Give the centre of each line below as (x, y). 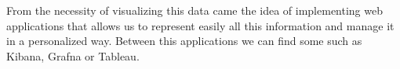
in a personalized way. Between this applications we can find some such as (184, 41)
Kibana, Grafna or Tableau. (73, 55)
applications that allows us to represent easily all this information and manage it (200, 25)
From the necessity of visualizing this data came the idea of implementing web (195, 10)
